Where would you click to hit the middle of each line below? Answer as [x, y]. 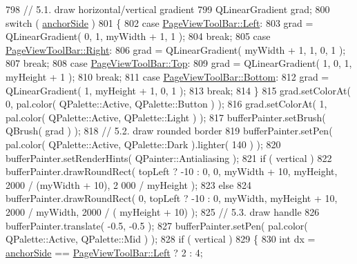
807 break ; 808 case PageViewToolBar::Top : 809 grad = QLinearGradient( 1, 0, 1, [179, 63]
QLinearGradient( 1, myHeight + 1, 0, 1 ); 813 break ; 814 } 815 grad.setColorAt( [178, 90]
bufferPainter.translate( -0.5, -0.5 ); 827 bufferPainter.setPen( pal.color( [157, 225]
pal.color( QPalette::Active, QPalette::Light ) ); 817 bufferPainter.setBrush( [166, 117]
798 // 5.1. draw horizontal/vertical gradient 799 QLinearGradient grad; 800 [168, 9]
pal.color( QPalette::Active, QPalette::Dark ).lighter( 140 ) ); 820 [143, 144]
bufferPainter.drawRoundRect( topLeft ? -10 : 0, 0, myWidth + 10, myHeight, [172, 171]
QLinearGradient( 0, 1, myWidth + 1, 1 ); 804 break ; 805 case [138, 36]
